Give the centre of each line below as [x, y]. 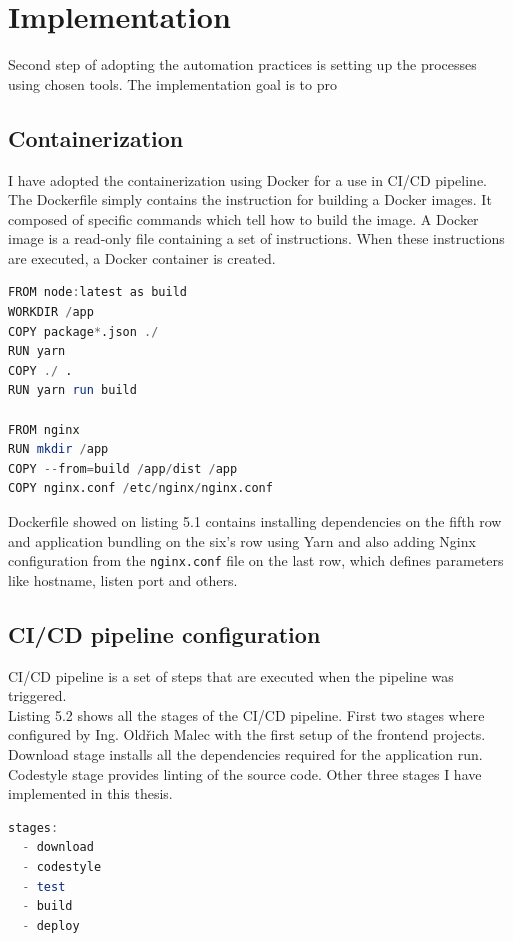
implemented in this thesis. [90, 793]
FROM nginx [44, 429]
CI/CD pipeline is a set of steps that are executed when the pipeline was [231, 675]
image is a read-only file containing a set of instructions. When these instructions [256, 238]
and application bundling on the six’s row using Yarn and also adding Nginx [242, 540]
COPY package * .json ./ [83, 331]
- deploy [51, 925]
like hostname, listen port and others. [123, 579]
